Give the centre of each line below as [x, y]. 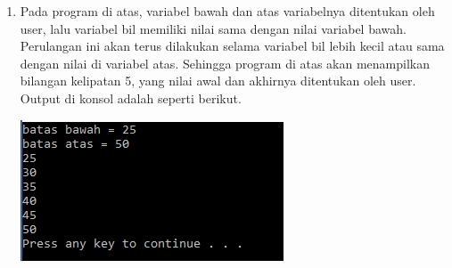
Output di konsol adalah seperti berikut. [131, 97]
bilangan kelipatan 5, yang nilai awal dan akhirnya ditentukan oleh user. [218, 81]
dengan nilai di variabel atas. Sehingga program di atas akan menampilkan [225, 63]
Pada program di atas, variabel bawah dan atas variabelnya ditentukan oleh [227, 11]
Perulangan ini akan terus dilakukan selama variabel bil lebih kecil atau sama [232, 46]
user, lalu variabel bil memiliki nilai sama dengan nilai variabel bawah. [213, 28]
